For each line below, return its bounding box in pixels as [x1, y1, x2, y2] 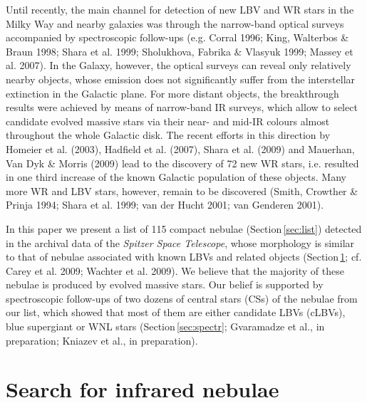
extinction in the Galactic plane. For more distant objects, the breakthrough [6, 85, 339, 100]
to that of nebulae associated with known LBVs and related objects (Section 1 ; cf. [6, 249, 362, 264]
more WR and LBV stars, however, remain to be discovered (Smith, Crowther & [6, 183, 358, 198]
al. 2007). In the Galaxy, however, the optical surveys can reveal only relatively [6, 58, 351, 73]
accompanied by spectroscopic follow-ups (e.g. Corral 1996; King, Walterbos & [6, 30, 349, 45]
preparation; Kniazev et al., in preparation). [6, 333, 198, 347]
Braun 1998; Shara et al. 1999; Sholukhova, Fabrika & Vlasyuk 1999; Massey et [6, 43, 353, 58]
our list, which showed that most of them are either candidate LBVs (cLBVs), [6, 305, 346, 320]
